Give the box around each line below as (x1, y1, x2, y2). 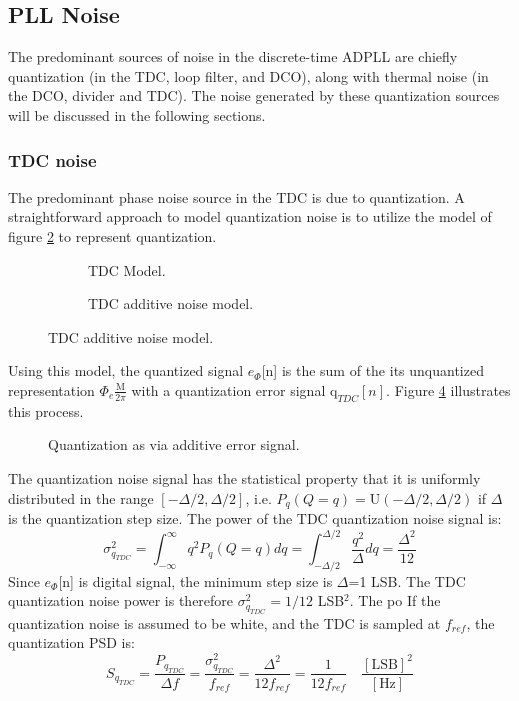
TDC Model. (88, 259, 166, 280)
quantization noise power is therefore (8, 590, 234, 611)
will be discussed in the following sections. (8, 104, 266, 125)
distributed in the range (8, 487, 154, 508)
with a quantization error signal (131, 379, 326, 400)
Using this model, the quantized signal (8, 360, 244, 381)
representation (8, 379, 95, 400)
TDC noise (8, 147, 97, 172)
